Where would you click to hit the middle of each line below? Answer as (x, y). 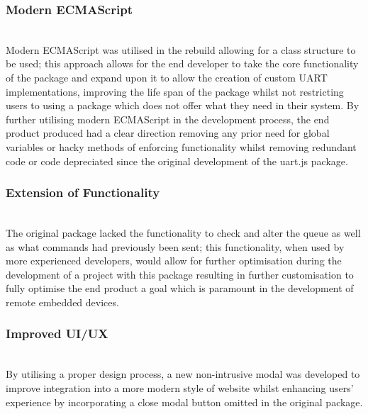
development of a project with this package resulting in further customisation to (180, 274)
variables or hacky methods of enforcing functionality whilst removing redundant (181, 146)
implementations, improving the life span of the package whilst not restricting (175, 91)
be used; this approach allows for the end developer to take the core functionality (182, 63)
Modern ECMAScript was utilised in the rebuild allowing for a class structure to (181, 49)
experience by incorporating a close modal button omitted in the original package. (184, 402)
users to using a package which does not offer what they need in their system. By (183, 105)
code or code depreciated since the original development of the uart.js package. (177, 161)
